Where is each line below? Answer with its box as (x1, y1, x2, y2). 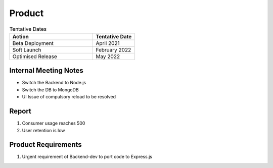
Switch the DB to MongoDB (22, 86, 79, 93)
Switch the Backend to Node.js (22, 80, 86, 86)
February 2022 (96, 46, 131, 53)
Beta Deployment (12, 39, 54, 46)
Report (9, 107, 31, 116)
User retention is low (22, 127, 65, 133)
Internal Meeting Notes (9, 66, 83, 75)
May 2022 (96, 53, 120, 60)
